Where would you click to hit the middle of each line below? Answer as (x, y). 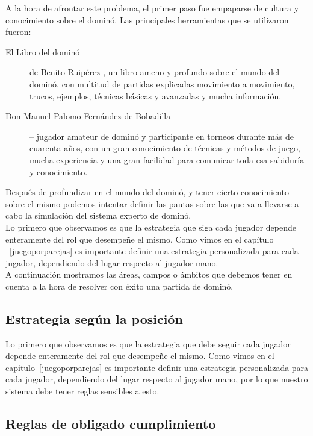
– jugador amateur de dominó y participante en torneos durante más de (162, 136)
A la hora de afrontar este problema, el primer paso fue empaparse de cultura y (152, 8)
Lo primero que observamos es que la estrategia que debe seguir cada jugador (148, 344)
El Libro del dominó (43, 51)
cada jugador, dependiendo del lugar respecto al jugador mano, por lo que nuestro (157, 379)
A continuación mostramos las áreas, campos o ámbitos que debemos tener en (149, 274)
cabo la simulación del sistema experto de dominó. (98, 215)
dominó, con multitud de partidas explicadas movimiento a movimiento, (162, 83)
